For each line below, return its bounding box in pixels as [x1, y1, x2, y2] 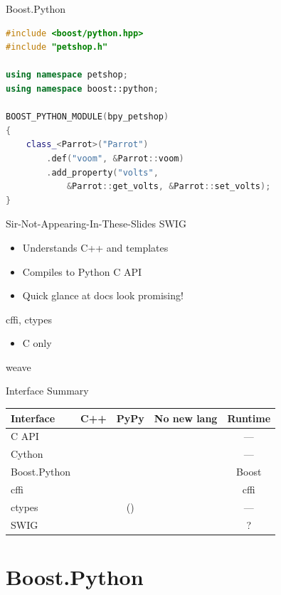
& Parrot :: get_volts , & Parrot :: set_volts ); [66, 181, 271, 192]
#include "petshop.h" [6, 42, 108, 53]
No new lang [154, 410, 218, 425]
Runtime [227, 410, 271, 425]
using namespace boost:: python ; [6, 83, 159, 94]
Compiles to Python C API [22, 264, 142, 279]
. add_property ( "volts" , [46, 167, 159, 178]
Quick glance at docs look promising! [22, 288, 184, 303]
